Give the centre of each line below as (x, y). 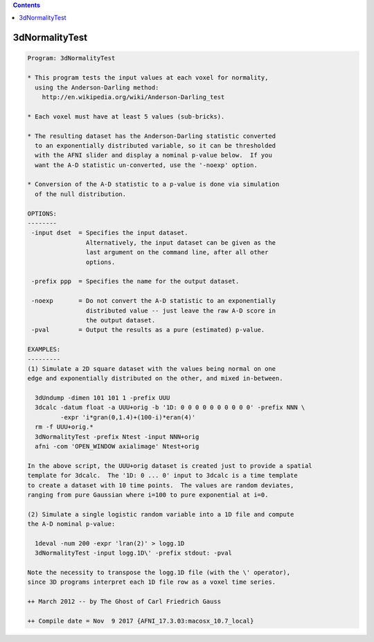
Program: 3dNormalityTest (71, 58)
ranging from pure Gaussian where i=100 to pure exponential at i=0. (148, 495)
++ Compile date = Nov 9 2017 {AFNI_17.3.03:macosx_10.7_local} (141, 621)
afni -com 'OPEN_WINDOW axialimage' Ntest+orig (117, 446)
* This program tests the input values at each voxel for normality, (148, 78)
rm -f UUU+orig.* (64, 427)
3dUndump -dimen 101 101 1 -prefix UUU (103, 398)
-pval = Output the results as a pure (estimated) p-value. (148, 330)
